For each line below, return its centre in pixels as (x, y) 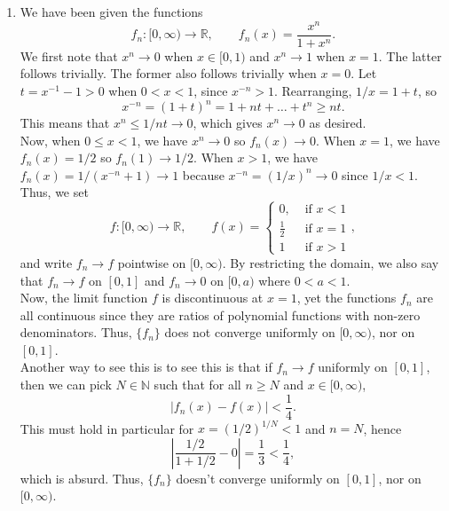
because (203, 174)
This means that (65, 123)
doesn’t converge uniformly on (258, 478)
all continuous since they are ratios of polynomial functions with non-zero (220, 314)
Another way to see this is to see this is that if (146, 367)
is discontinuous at (213, 298)
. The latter (410, 55)
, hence (382, 428)
